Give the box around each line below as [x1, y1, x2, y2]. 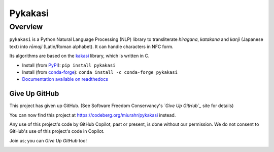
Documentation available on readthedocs [22, 76, 109, 82]
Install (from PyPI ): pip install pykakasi [22, 62, 116, 68]
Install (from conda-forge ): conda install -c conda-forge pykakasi [22, 69, 178, 75]
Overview [9, 22, 43, 31]
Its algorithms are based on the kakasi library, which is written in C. [9, 53, 150, 59]
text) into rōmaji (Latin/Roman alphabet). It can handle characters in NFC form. [9, 43, 174, 49]
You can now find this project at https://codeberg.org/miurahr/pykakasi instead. [9, 112, 176, 118]
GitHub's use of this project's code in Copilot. [9, 128, 105, 134]
